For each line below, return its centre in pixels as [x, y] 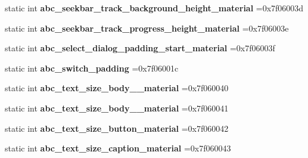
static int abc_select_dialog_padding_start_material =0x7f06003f [140, 48]
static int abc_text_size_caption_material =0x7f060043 [118, 148]
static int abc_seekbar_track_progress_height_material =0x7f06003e [147, 28]
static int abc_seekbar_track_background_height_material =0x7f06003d [154, 8]
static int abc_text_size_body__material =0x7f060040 [117, 88]
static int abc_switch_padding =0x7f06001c [92, 68]
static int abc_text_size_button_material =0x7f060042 [117, 128]
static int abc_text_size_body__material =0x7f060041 [117, 108]
